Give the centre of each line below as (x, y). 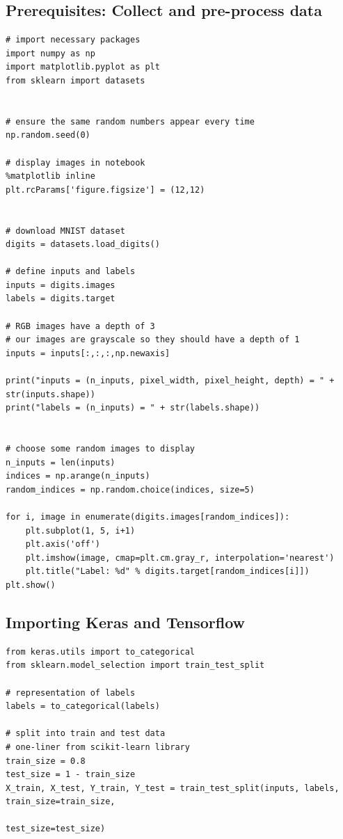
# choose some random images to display (101, 449)
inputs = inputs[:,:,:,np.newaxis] (88, 353)
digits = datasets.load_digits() (83, 245)
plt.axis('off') (63, 544)
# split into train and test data (86, 734)
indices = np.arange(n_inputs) (78, 476)
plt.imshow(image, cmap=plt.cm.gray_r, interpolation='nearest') (180, 558)
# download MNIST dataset (65, 231)
